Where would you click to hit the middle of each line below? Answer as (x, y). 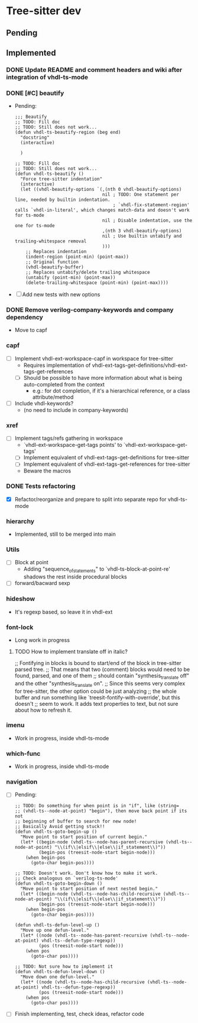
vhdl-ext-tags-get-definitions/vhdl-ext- (140, 365)
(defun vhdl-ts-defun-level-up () (57, 925)
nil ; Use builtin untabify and (142, 236)
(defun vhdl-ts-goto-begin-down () (59, 884)
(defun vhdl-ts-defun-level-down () (60, 972)
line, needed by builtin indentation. (62, 200)
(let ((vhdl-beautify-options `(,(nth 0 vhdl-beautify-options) (101, 190)
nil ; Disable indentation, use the (147, 220)
